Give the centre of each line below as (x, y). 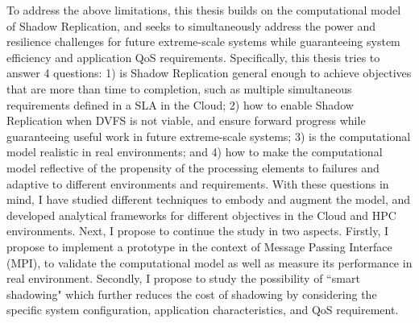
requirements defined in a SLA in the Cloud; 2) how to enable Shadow (180, 104)
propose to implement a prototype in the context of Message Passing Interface (199, 246)
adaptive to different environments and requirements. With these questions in (198, 183)
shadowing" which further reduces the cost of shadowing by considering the (192, 294)
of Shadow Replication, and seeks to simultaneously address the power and (191, 25)
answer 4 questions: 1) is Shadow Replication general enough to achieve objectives (209, 73)
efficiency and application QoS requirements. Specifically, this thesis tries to (193, 57)
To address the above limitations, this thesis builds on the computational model (204, 10)
